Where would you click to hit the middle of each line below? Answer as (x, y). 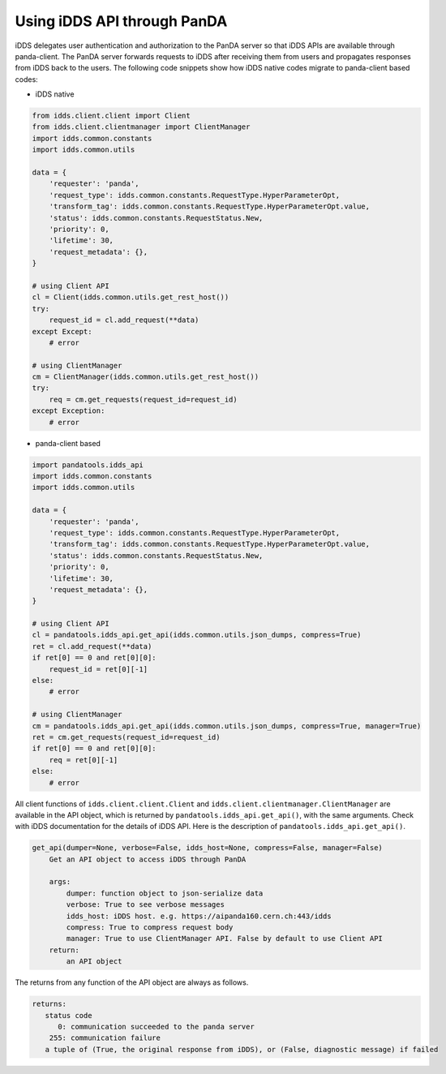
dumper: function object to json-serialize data (165, 893)
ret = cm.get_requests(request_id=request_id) (126, 737)
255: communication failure (105, 1038)
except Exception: (69, 411)
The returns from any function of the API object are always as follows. (132, 982)
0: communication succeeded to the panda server (156, 1027)
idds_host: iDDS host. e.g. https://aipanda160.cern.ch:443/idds (199, 916)
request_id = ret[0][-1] (99, 669)
